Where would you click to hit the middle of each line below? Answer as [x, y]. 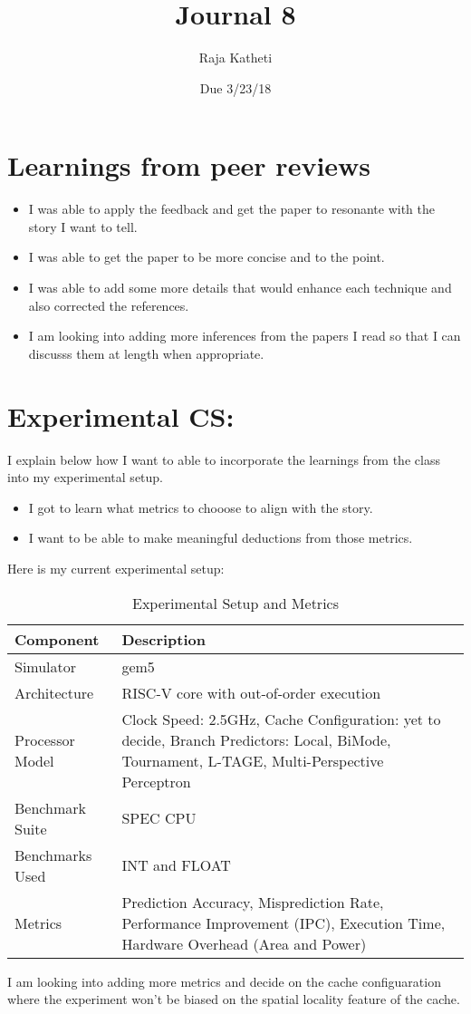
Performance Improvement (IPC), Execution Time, [284, 922]
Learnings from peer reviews [189, 165]
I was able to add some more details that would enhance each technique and [240, 288]
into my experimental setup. [86, 477]
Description [163, 639]
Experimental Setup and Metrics [235, 603]
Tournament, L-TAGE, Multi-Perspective [253, 760]
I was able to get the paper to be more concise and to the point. [207, 257]
